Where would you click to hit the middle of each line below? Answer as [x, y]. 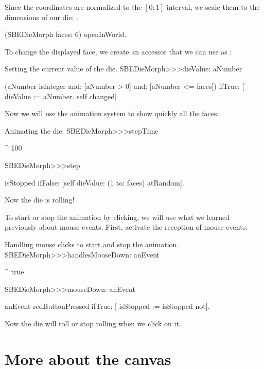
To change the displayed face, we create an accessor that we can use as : [118, 51]
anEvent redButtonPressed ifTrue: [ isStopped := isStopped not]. [107, 306]
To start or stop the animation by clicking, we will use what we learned [117, 217]
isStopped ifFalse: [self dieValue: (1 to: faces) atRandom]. [94, 182]
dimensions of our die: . [41, 17]
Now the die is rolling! [40, 200]
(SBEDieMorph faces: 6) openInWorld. [66, 34]
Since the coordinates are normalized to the [73, 7]
